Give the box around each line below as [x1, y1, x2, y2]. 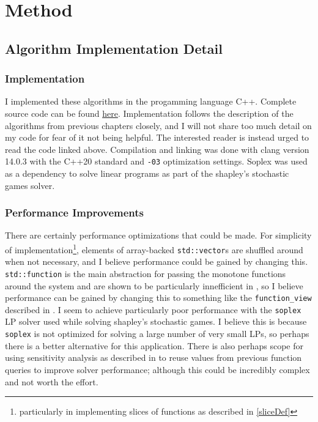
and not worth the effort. [5, 375, 98, 388]
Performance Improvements [5, 205, 144, 220]
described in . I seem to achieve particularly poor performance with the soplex [5, 303, 301, 316]
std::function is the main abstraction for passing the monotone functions [5, 267, 286, 279]
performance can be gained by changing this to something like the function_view [5, 291, 312, 304]
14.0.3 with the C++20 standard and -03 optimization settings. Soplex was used [5, 155, 308, 168]
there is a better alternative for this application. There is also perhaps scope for [5, 339, 304, 352]
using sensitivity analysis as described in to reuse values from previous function [5, 351, 302, 364]
